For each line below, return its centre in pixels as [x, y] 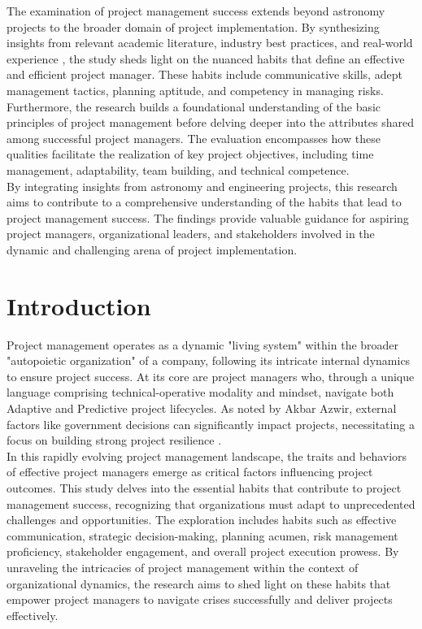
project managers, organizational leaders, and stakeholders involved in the [191, 234]
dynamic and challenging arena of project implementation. [152, 249]
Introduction [79, 305]
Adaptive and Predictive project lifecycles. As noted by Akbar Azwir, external [202, 408]
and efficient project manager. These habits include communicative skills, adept [204, 74]
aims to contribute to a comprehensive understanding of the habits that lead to [204, 202]
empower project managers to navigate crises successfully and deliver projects [200, 599]
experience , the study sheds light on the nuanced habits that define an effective [206, 58]
